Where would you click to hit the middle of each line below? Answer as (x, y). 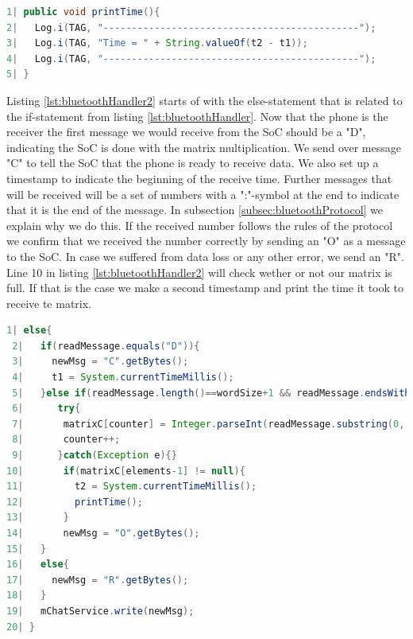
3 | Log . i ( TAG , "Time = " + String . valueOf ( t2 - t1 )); (157, 43)
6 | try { (46, 409)
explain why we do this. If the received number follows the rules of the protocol (200, 225)
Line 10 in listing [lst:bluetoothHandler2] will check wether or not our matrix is (199, 272)
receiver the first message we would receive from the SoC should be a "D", (186, 132)
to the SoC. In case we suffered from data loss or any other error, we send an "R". (205, 256)
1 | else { (29, 331)
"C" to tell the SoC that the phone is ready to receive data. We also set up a (193, 163)
